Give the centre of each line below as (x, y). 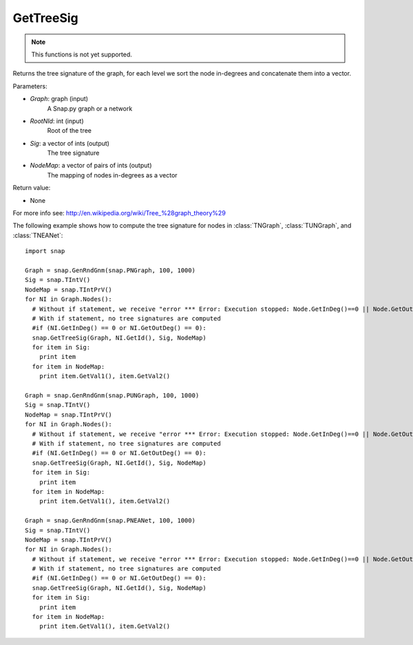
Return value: (32, 188)
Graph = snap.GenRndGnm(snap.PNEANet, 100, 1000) (110, 521)
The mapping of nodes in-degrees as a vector (113, 175)
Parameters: (30, 86)
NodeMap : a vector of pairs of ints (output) (91, 166)
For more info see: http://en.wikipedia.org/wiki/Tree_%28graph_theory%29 (119, 213)
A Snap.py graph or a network (90, 108)
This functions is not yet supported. (82, 54)
